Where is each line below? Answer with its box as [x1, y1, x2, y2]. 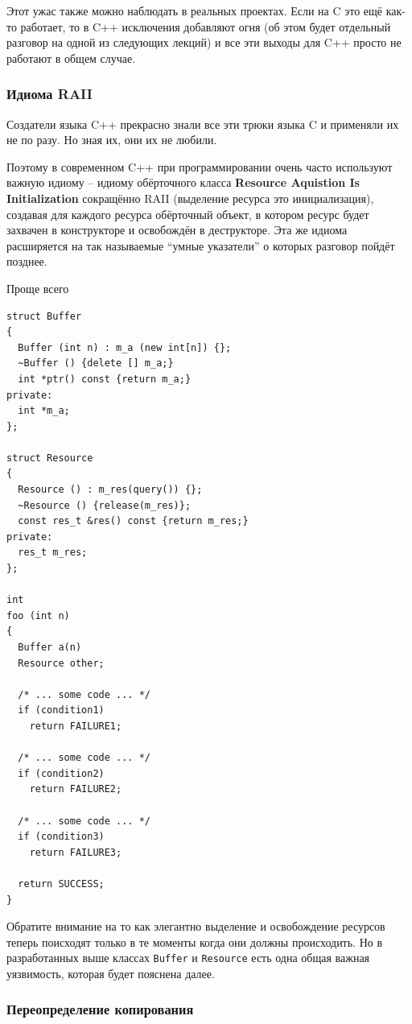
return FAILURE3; [29, 846, 122, 858]
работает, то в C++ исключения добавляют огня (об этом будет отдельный [20, 18, 391, 35]
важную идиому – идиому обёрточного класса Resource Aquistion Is [6, 174, 360, 191]
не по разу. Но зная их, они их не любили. [6, 131, 217, 148]
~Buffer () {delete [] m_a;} [18, 357, 174, 370]
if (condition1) [18, 704, 105, 716]
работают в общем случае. [6, 49, 136, 66]
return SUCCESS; [18, 877, 105, 890]
